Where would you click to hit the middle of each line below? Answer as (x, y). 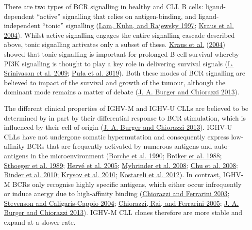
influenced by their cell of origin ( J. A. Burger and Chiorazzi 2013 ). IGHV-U (118, 127)
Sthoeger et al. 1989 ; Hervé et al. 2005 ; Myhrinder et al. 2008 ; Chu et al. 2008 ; (121, 165)
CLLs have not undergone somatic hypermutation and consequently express (117, 136)
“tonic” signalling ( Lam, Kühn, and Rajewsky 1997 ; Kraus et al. (138, 25)
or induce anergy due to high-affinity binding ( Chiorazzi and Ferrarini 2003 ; (117, 193)
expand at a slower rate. (40, 222)
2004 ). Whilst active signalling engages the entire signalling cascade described (119, 35)
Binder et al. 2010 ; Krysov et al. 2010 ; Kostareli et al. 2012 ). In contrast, (112, 175)
